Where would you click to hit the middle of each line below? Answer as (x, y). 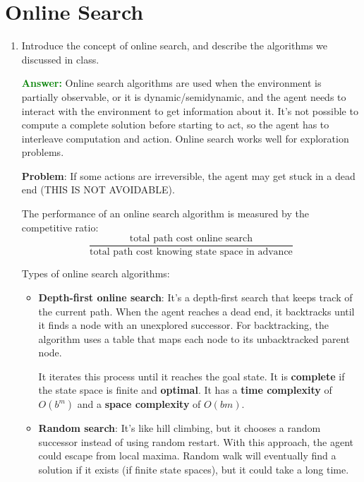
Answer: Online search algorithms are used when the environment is (171, 83)
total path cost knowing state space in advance (191, 252)
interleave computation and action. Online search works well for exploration (185, 138)
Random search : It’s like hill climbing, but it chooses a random (180, 428)
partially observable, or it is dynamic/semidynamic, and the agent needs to (184, 96)
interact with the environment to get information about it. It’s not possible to (190, 110)
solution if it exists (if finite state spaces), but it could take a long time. (194, 469)
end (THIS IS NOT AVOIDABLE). (98, 189)
